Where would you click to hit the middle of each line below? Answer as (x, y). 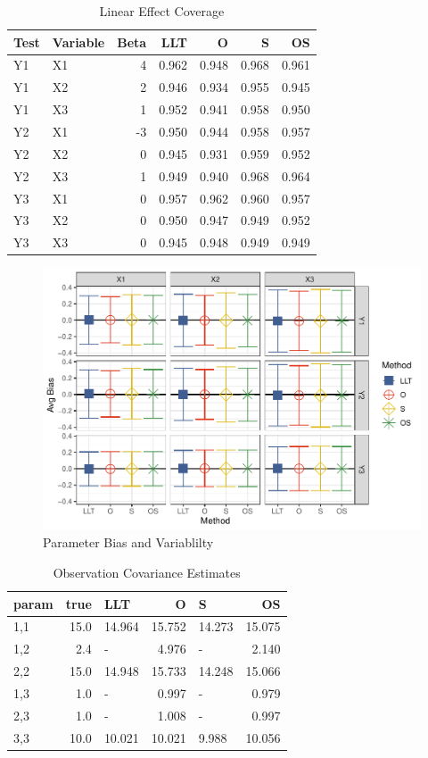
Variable (78, 42)
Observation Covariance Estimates (147, 572)
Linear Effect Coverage (162, 11)
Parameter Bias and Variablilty (128, 542)
